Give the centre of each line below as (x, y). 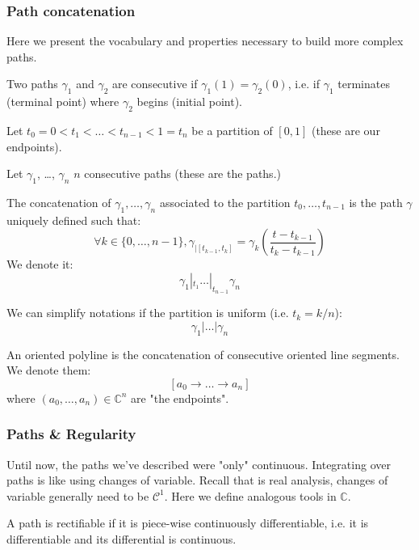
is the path (376, 202)
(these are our (346, 130)
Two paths (32, 84)
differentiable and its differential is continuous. (122, 538)
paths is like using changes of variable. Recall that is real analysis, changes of (197, 480)
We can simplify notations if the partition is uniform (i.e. (148, 313)
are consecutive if (155, 84)
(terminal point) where (63, 102)
